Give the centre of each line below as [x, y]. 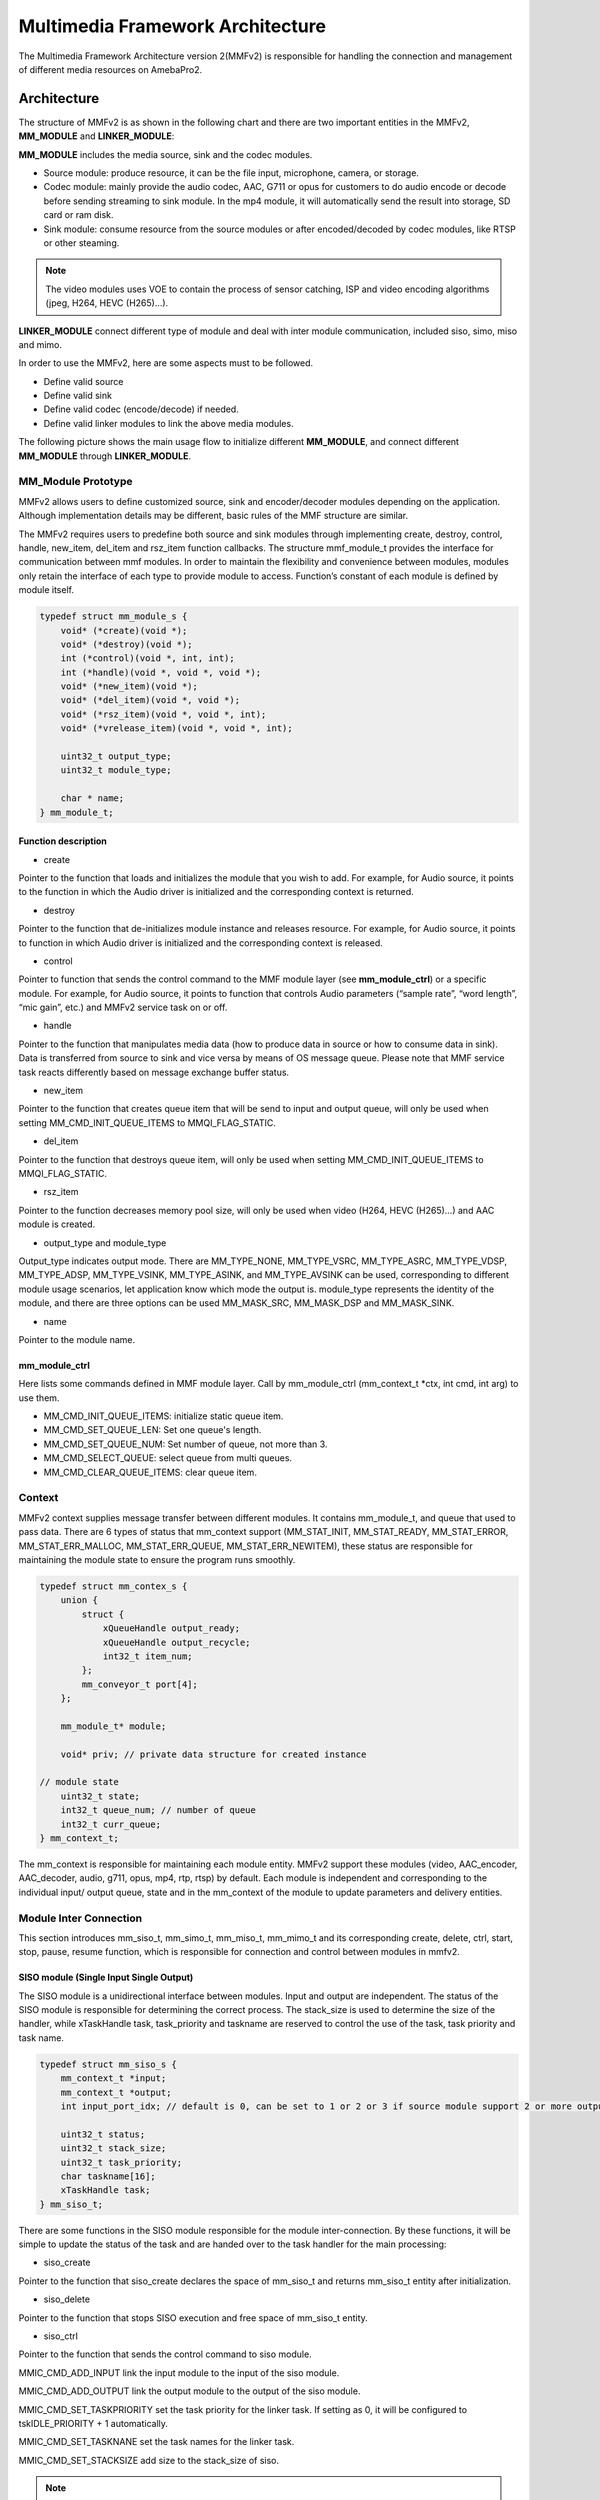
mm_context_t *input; [113, 2078]
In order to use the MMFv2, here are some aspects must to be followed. [166, 363]
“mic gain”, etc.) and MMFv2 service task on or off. [123, 1007]
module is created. [57, 1224]
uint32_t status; [103, 2134]
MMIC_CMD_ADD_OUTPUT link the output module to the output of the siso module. [189, 2391]
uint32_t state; [100, 1796]
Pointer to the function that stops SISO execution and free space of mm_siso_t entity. [193, 2317]
